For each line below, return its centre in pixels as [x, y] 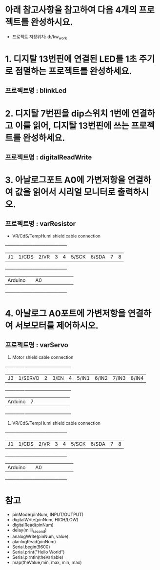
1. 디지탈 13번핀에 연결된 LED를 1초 [71, 59]
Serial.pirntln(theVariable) [38, 557]
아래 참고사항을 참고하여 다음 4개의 [71, 10]
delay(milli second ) [30, 531]
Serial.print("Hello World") [38, 552]
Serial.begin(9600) [31, 547]
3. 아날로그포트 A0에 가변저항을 [65, 180]
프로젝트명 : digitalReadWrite [49, 157]
